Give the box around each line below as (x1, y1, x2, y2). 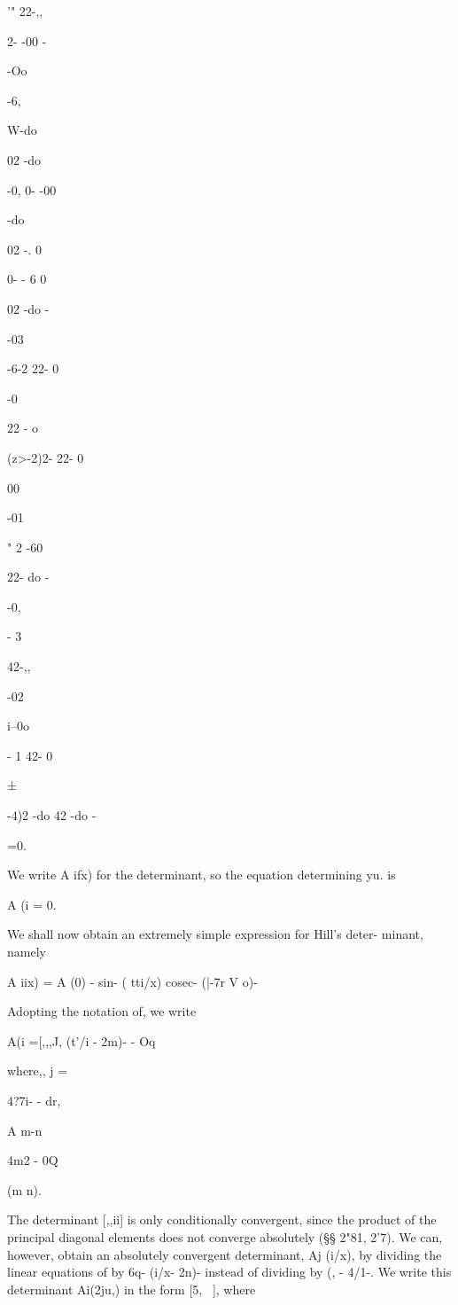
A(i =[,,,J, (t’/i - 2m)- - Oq (7, 1031, 156, 1050)
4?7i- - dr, (7, 1090, 61, 1109)
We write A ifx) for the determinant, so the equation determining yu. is (7, 865, 396, 884)
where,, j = (7, 1061, 68, 1080)
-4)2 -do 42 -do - (7, 806, 97, 824)
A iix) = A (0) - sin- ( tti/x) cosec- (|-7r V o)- (7, 972, 258, 990)
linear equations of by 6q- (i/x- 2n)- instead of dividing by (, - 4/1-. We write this (7, 1262, 452, 1281)
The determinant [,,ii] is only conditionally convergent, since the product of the (7, 1210, 437, 1229)
